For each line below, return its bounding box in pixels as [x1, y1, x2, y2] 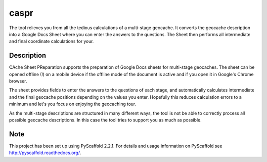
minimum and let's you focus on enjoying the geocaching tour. [9, 101, 136, 107]
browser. [9, 78, 27, 84]
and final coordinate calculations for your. [9, 39, 94, 44]
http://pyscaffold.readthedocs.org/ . [9, 150, 81, 156]
